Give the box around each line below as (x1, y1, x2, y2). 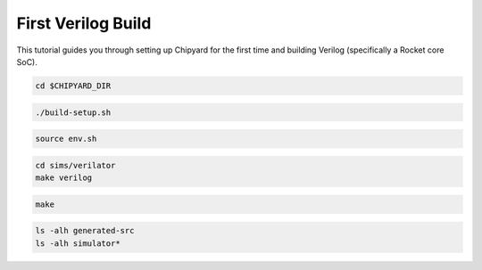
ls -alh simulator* (35, 238, 120, 249)
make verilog (35, 173, 93, 183)
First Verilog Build (16, 13, 152, 33)
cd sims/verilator (35, 160, 116, 170)
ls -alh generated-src (35, 225, 135, 236)
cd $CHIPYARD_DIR (35, 80, 112, 91)
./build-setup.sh (35, 107, 112, 118)
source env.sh (35, 134, 97, 144)
